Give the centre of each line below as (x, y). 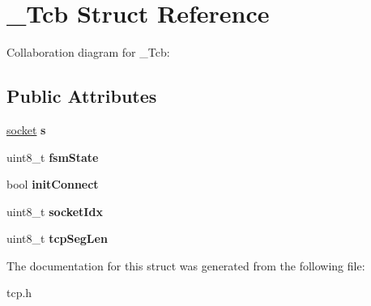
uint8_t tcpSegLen (57, 238)
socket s (26, 129)
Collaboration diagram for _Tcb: (88, 52)
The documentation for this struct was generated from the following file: (186, 265)
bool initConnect (53, 184)
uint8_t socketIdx (55, 211)
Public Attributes (82, 96)
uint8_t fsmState (53, 157)
